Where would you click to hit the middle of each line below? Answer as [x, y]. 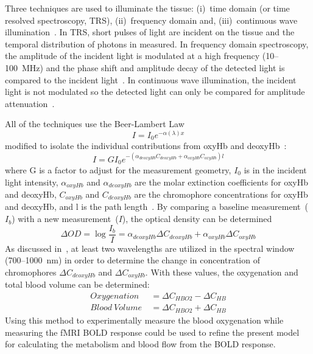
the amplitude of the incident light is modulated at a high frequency [132, 56]
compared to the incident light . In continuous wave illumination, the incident [151, 79]
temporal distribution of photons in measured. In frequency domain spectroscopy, [157, 43]
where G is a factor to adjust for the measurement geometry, [118, 169]
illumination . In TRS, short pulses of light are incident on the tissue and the [150, 32]
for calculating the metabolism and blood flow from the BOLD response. [140, 344]
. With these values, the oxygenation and [222, 272]
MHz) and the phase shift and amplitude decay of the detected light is [153, 67]
